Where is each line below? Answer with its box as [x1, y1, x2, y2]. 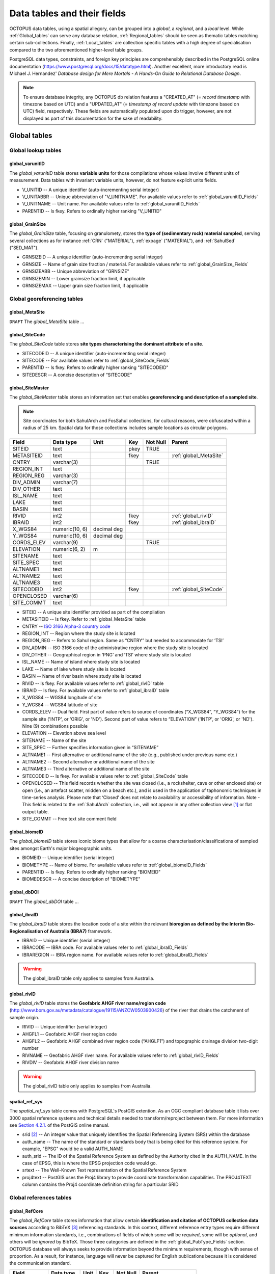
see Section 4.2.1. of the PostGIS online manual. [9, 1122, 109, 1128]
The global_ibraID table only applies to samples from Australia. [23, 975, 155, 981]
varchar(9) [52, 539, 78, 546]
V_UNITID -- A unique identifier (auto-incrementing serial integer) [22, 187, 159, 193]
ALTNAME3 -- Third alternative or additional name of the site [22, 766, 150, 772]
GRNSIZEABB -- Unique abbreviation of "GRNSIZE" [22, 268, 129, 275]
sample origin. [9, 1014, 40, 1020]
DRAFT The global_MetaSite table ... [9, 319, 85, 325]
